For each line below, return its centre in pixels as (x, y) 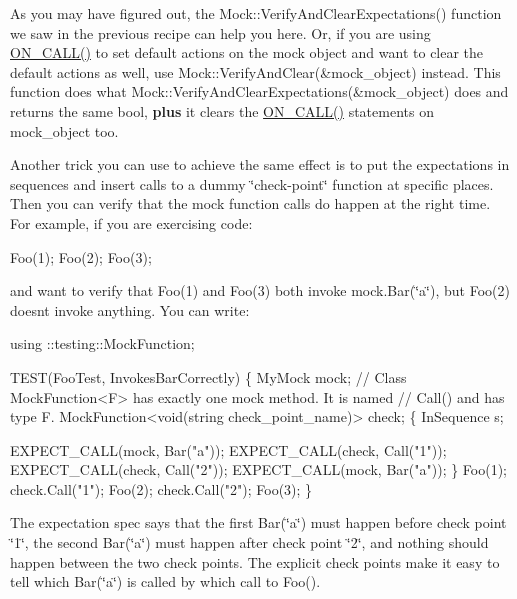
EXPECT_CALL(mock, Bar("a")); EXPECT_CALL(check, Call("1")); (228, 449)
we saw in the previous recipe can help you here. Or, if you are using (220, 32)
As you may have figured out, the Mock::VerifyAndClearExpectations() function (256, 13)
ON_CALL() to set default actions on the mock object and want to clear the (247, 52)
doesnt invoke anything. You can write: (130, 309)
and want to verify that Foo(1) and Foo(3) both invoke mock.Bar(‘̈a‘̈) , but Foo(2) (260, 290)
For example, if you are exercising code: (131, 222)
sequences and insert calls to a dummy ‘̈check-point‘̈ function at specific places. (252, 183)
